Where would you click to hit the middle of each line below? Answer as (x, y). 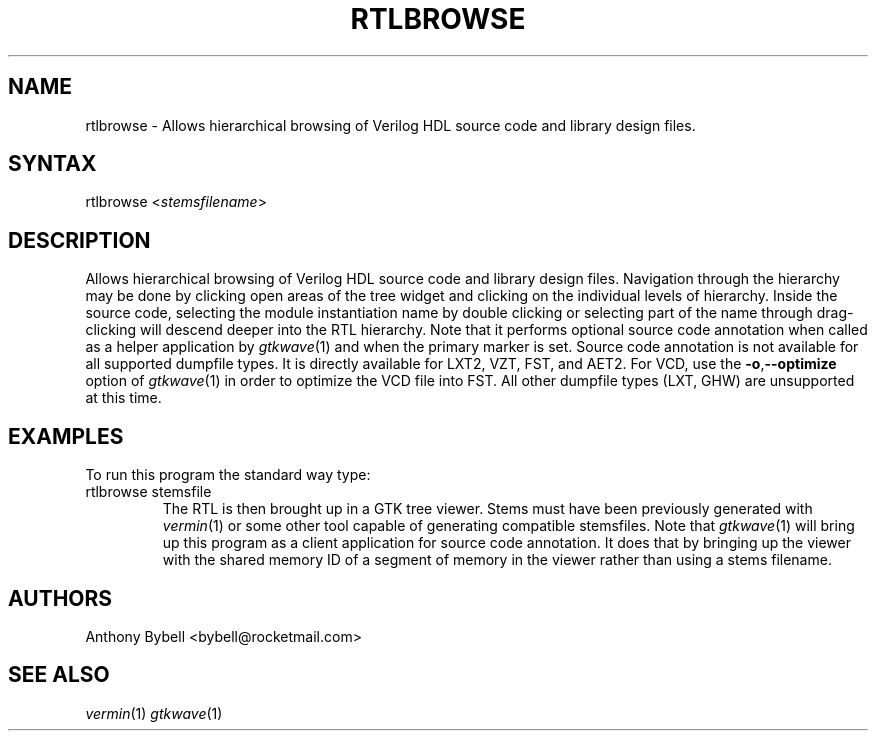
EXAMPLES (66, 436)
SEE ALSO (59, 675)
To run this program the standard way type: (228, 475)
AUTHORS (60, 598)
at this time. (123, 398)
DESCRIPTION (79, 240)
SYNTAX (52, 164)
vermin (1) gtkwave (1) (154, 713)
